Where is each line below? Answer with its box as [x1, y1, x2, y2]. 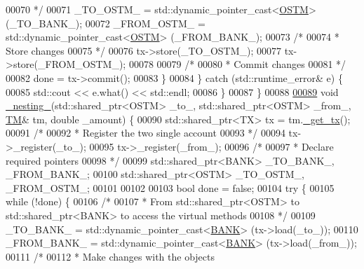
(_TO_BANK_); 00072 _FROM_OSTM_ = [6, 15, 205, 30]
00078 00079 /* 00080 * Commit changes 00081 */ [128, 57, 346, 71]
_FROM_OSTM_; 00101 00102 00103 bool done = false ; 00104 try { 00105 [6, 180, 335, 195]
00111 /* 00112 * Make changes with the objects [6, 249, 215, 263]
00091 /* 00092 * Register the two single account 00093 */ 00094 [6, 125, 285, 140]
